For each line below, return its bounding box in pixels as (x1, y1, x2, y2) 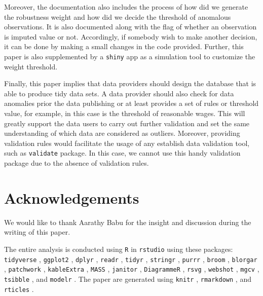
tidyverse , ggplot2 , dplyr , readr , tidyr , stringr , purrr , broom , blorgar (4, 253, 257, 264)
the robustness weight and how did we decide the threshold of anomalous (4, 11, 231, 22)
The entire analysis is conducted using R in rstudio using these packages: (4, 243, 233, 254)
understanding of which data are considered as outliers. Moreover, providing (4, 128, 240, 138)
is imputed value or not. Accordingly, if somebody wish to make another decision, (4, 31, 257, 42)
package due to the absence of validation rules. (4, 158, 149, 168)
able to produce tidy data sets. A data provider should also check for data (4, 88, 234, 98)
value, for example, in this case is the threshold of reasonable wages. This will (4, 108, 245, 118)
